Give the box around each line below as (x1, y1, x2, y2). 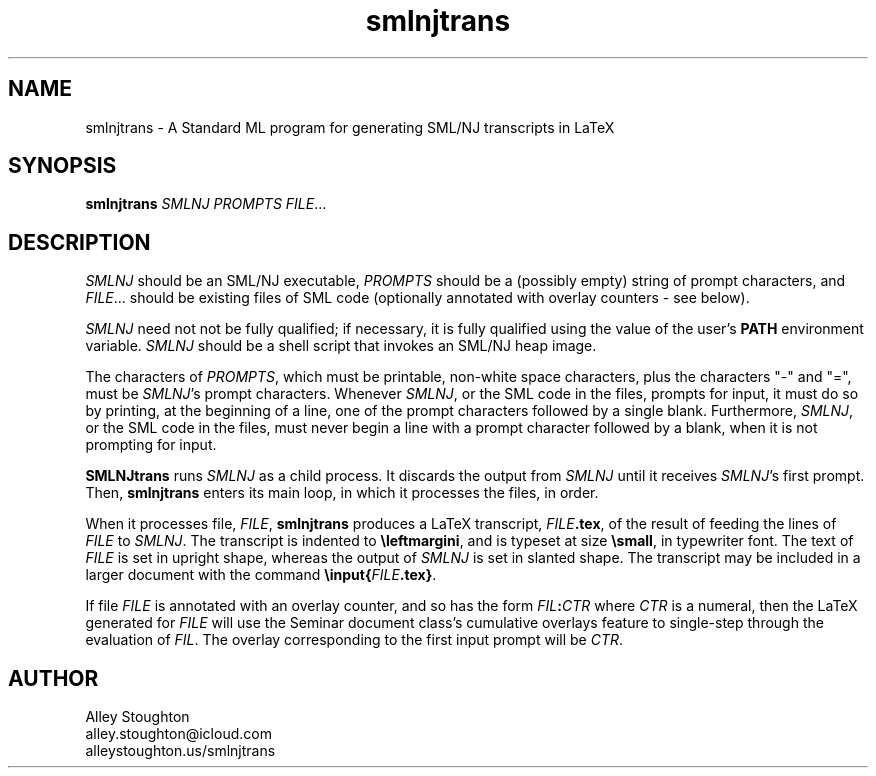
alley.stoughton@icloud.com (85, 725, 272, 743)
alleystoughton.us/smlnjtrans (85, 742, 276, 760)
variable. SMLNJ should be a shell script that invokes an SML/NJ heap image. (85, 337, 597, 355)
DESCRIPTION (8, 229, 151, 255)
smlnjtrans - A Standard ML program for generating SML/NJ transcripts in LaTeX (85, 118, 615, 136)
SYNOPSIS (8, 153, 117, 179)
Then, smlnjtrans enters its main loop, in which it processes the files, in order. (85, 484, 599, 502)
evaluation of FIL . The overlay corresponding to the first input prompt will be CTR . (85, 631, 624, 649)
